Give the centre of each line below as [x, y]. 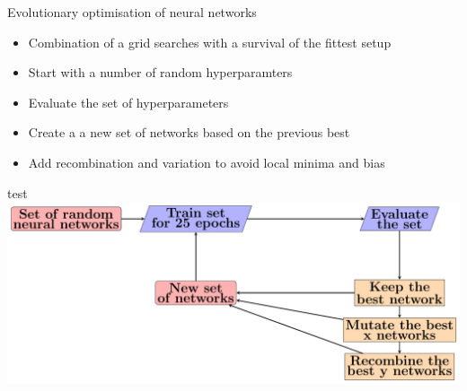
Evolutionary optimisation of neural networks [132, 12]
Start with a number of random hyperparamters [160, 72]
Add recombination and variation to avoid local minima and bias [207, 162]
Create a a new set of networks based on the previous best [189, 132]
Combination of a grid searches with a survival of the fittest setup [210, 42]
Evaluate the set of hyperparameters [128, 102]
